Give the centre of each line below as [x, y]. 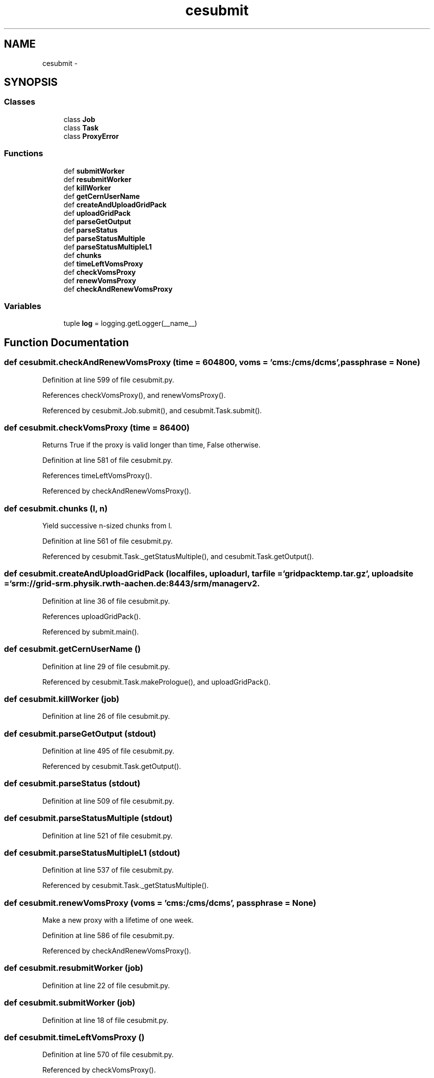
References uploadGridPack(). [92, 616]
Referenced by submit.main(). [91, 632]
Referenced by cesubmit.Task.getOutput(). [112, 766]
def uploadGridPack [97, 213]
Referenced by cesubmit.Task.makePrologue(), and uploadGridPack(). [157, 682]
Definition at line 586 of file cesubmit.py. [108, 936]
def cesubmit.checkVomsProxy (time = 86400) [97, 427]
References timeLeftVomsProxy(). [97, 476]
